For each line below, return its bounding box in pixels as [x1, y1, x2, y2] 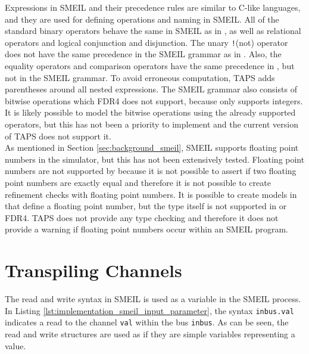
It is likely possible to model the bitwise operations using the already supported [5, 106, 296, 119]
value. [5, 339, 26, 352]
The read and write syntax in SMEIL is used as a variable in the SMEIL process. [5, 293, 301, 305]
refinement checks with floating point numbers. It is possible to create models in [5, 188, 297, 200]
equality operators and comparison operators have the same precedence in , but [5, 60, 295, 72]
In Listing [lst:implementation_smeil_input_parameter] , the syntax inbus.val [5, 304, 294, 316]
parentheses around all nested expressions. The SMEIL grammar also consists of [5, 83, 297, 95]
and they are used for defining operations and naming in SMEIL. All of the [5, 13, 279, 25]
